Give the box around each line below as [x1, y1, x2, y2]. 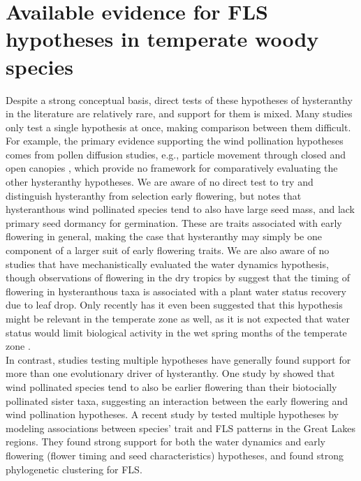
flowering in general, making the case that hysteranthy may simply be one [6, 229, 322, 244]
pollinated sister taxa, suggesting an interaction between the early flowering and [6, 393, 348, 408]
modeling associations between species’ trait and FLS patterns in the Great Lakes [6, 420, 356, 435]
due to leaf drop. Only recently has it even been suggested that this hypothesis [6, 297, 343, 312]
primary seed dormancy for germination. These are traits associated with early [6, 215, 342, 230]
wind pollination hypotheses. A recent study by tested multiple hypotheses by [6, 407, 339, 422]
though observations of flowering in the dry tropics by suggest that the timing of [6, 270, 350, 285]
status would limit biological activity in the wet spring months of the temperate [6, 325, 347, 339]
